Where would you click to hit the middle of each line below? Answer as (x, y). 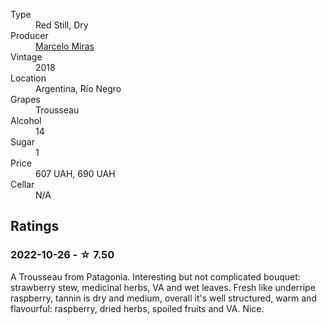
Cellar (22, 184)
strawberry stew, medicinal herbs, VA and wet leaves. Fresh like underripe (163, 287)
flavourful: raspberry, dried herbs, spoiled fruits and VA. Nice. (137, 308)
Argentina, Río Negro (78, 88)
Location (28, 78)
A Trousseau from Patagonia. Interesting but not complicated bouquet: (155, 276)
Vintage (26, 57)
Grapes (25, 99)
